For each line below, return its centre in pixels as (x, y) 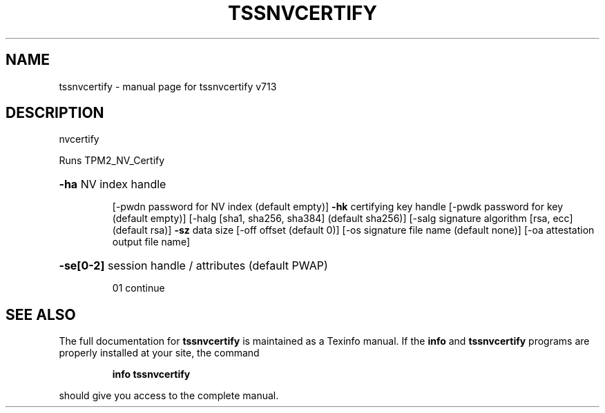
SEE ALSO (41, 314)
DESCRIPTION (55, 113)
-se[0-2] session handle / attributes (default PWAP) (193, 266)
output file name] (151, 242)
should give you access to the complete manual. (169, 396)
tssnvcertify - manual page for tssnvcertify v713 (168, 86)
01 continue (138, 288)
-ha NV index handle (113, 184)
